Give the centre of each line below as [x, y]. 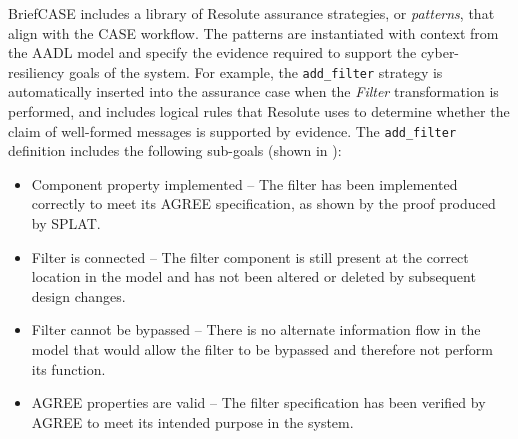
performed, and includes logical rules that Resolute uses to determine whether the [259, 111]
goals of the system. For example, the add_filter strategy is [256, 71]
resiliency [36, 71]
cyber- [440, 52]
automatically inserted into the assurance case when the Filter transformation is [253, 91]
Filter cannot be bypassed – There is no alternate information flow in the [256, 329]
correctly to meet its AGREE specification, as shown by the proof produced [263, 203]
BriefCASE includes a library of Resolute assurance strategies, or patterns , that [251, 13]
